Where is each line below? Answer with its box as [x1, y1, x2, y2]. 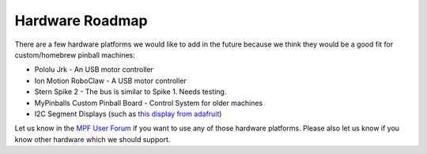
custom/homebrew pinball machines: [14, 50, 135, 59]
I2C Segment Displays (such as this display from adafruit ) [34, 109, 222, 118]
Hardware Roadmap [14, 12, 148, 29]
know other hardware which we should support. [14, 134, 171, 144]
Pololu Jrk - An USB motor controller [34, 65, 154, 74]
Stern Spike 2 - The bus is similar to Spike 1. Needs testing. [34, 87, 227, 96]
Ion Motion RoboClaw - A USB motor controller [34, 76, 187, 85]
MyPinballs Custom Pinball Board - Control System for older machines [34, 98, 263, 107]
